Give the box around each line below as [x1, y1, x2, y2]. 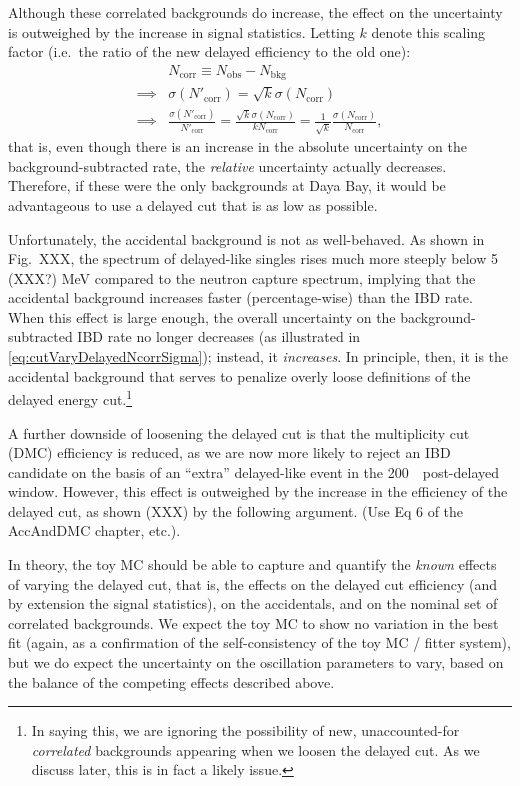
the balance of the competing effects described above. [8, 671, 335, 692]
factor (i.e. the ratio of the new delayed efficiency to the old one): [8, 41, 411, 62]
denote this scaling [371, 21, 486, 42]
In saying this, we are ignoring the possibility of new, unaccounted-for [31, 720, 460, 741]
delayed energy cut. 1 [8, 386, 133, 409]
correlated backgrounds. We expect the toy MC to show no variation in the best [8, 612, 499, 633]
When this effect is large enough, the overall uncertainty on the [8, 306, 396, 327]
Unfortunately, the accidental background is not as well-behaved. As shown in [8, 228, 485, 249]
